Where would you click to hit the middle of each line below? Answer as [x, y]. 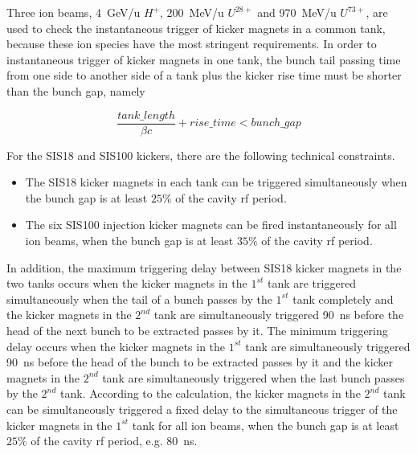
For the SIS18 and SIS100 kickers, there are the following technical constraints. [201, 155]
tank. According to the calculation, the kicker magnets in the [211, 393]
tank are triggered [312, 283]
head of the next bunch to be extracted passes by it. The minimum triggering [197, 330]
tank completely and [343, 299]
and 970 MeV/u [297, 12]
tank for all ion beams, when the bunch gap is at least [266, 425]
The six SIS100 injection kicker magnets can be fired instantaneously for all [211, 225]
